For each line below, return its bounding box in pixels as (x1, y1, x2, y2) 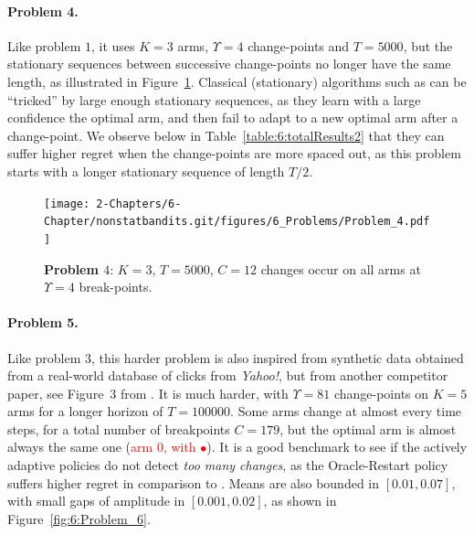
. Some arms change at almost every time (230, 401, 462, 421)
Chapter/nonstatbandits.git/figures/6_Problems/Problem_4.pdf (44, 215, 430, 229)
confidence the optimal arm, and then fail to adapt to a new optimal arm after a (7, 108, 458, 127)
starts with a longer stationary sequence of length (7, 161, 285, 180)
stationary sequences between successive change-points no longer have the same (7, 54, 451, 73)
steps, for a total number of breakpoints (7, 419, 230, 438)
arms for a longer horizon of (7, 401, 163, 421)
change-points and (248, 36, 350, 55)
